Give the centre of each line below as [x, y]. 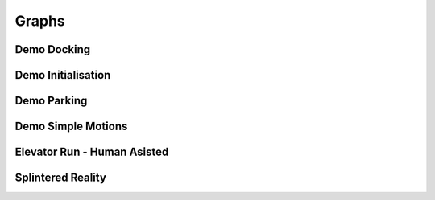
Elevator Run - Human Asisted [92, 152]
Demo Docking [53, 49]
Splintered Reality [60, 178]
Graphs [40, 21]
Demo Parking [51, 101]
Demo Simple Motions [71, 127]
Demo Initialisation [63, 75]
